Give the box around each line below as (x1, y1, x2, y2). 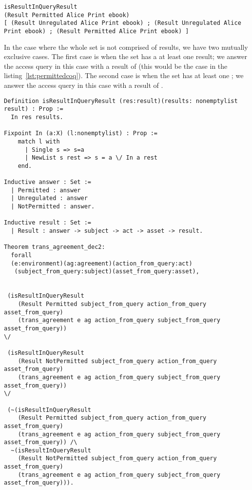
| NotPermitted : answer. (11, 203, 95, 210)
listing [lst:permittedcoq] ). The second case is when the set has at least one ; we (4, 70, 244, 81)
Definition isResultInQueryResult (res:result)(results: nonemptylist (4, 97, 238, 104)
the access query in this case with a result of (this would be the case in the (4, 61, 228, 71)
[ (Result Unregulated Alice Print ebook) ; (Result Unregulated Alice (4, 20, 241, 27)
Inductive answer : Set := (4, 179, 91, 186)
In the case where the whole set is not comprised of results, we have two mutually (4, 41, 248, 52)
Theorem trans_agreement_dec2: (4, 244, 105, 251)
